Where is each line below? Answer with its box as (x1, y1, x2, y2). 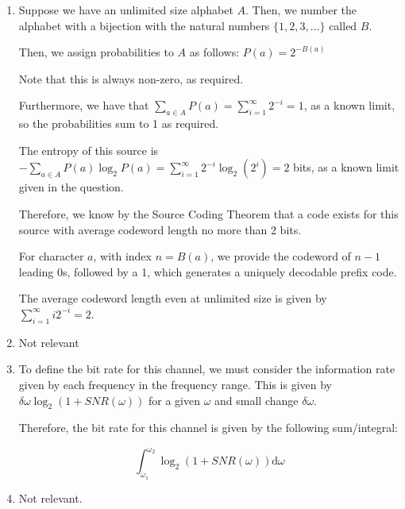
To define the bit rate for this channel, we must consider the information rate (18, 361, 395, 377)
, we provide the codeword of (210, 248, 351, 264)
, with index (93, 248, 152, 264)
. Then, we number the (245, 2, 357, 17)
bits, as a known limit (293, 159, 399, 175)
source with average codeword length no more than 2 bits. (18, 221, 302, 237)
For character (18, 248, 84, 264)
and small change (214, 391, 299, 408)
